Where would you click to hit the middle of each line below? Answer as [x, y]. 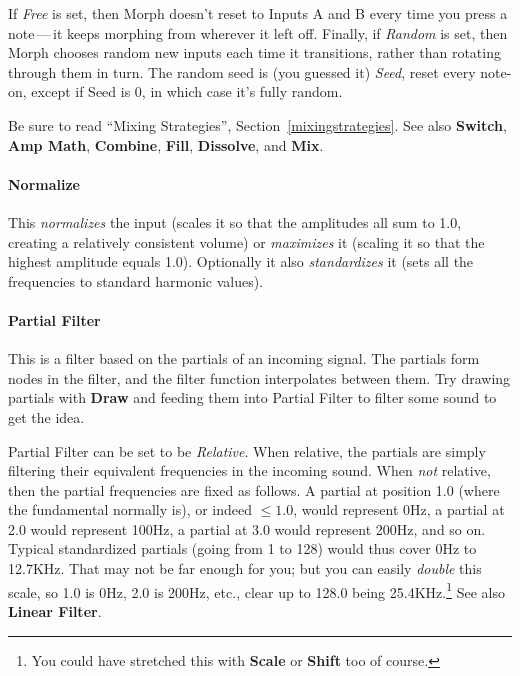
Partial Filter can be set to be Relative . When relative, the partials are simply [247, 450]
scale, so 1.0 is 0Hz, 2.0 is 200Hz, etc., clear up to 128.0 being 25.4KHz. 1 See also [256, 590]
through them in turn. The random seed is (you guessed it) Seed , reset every [242, 71]
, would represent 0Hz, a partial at [399, 509]
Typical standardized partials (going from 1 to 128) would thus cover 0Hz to [242, 548]
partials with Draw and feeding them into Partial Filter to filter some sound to [252, 397]
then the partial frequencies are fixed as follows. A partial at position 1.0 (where [254, 489]
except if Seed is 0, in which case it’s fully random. [187, 91]
